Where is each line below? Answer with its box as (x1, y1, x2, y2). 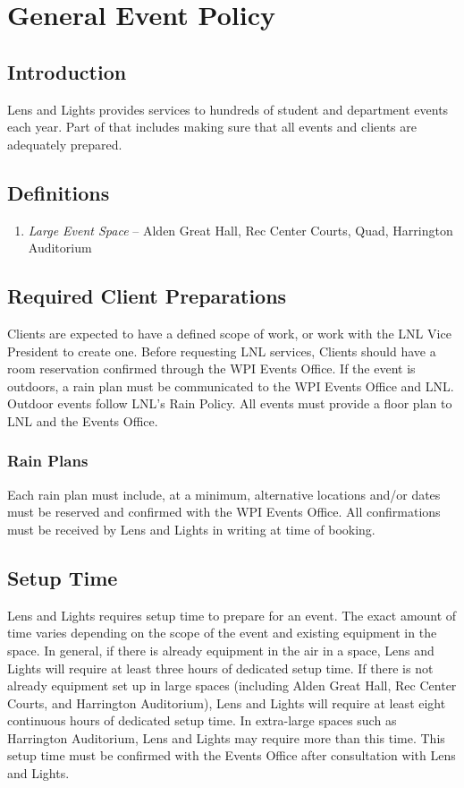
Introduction (7, 57, 127, 85)
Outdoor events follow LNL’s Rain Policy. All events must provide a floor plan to (7, 394, 452, 413)
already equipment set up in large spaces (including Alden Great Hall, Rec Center (7, 676, 457, 695)
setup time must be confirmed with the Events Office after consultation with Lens (7, 746, 456, 765)
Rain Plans (7, 450, 89, 472)
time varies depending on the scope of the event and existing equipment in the (7, 623, 437, 642)
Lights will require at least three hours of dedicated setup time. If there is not (7, 658, 434, 677)
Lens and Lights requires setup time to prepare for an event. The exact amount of (7, 605, 457, 624)
